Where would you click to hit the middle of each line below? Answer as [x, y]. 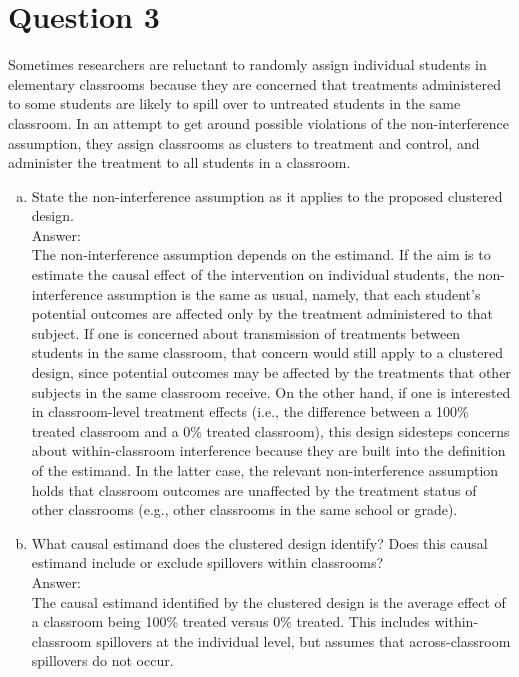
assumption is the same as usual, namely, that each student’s [294, 293]
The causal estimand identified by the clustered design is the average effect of [268, 601]
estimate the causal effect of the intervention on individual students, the [252, 274]
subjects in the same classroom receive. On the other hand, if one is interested [271, 391]
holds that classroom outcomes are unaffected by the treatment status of [254, 489]
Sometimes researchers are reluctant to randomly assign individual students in [247, 64]
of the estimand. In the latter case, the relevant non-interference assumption [265, 470]
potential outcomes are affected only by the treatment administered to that [262, 313]
